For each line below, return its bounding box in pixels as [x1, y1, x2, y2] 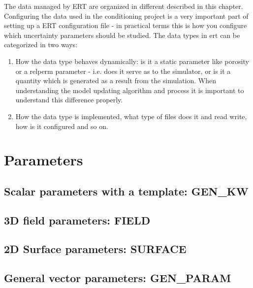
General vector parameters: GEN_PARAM [4, 270, 231, 286]
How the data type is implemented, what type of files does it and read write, [15, 111, 247, 121]
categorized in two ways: [4, 39, 78, 50]
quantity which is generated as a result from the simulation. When [15, 75, 216, 86]
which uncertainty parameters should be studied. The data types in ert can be [4, 30, 240, 40]
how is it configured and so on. [15, 121, 108, 131]
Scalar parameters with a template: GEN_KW [4, 183, 249, 198]
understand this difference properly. [15, 95, 123, 105]
